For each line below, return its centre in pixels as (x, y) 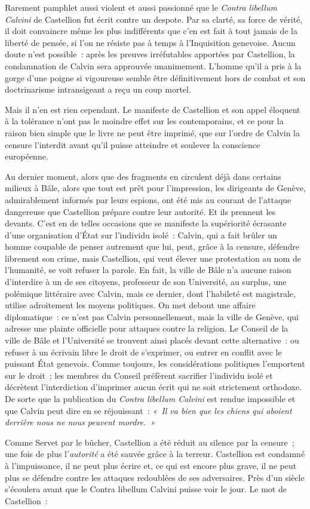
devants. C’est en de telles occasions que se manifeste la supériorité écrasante (146, 223)
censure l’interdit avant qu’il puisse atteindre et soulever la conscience (133, 144)
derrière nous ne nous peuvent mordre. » (80, 422)
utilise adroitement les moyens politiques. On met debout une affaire (130, 305)
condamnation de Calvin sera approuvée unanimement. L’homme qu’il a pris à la (153, 65)
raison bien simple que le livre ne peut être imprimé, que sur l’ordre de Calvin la (153, 132)
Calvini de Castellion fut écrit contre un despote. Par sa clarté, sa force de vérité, (154, 19)
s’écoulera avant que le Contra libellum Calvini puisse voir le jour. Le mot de (146, 489)
